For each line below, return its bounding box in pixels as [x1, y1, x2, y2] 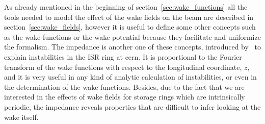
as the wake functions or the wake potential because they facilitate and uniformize [4, 31, 261, 42]
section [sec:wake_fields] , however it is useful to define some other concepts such [4, 21, 256, 32]
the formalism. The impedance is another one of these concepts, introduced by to [4, 41, 261, 52]
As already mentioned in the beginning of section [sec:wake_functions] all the [4, 2, 248, 12]
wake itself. [4, 111, 39, 122]
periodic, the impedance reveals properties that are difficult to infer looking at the [4, 101, 261, 112]
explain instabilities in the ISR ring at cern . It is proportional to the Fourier [4, 51, 242, 62]
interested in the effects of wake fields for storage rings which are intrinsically [4, 91, 245, 102]
